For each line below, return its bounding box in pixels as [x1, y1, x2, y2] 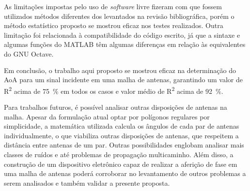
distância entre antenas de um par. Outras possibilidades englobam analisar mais [4, 140, 244, 150]
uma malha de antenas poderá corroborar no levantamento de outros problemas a [4, 168, 246, 178]
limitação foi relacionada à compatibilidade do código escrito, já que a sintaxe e [4, 29, 240, 40]
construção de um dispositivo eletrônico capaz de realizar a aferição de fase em [4, 159, 237, 169]
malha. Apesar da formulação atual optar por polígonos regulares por [4, 111, 210, 121]
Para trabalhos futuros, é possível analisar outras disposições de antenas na [4, 102, 227, 112]
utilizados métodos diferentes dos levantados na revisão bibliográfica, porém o [4, 11, 234, 21]
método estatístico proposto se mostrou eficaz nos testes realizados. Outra [4, 20, 223, 30]
